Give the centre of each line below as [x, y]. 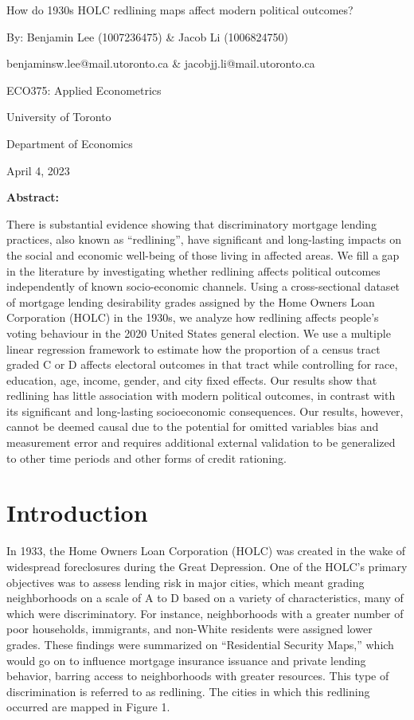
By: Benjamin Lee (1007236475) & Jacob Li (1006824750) [148, 36]
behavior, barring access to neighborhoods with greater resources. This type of [198, 676]
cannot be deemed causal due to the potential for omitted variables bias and [193, 427]
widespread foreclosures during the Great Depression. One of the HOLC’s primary [207, 566]
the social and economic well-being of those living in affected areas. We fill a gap [203, 254]
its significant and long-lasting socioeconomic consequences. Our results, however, [205, 411]
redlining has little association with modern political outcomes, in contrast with [201, 395]
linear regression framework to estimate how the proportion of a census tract [193, 348]
